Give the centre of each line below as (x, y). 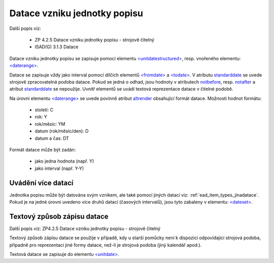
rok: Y (41, 117)
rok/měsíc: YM (50, 124)
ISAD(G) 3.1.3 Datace (57, 47)
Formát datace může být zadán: (43, 150)
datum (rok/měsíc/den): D (62, 131)
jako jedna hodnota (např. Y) (64, 161)
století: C (44, 110)
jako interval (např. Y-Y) (59, 168)
